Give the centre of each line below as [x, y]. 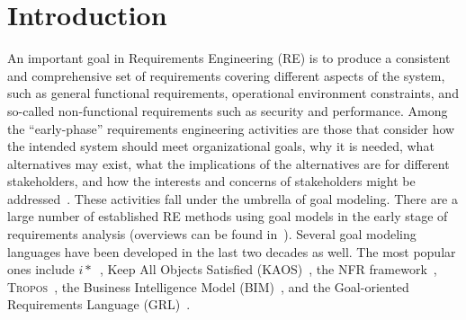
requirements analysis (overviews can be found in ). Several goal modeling [212, 234]
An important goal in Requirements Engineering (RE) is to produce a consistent [229, 58]
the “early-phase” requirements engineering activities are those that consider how [231, 128]
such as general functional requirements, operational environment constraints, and [233, 93]
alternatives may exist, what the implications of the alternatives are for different [229, 163]
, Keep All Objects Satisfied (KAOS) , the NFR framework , [268, 269]
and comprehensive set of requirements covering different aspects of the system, [226, 75]
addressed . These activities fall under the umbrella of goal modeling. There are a [233, 198]
